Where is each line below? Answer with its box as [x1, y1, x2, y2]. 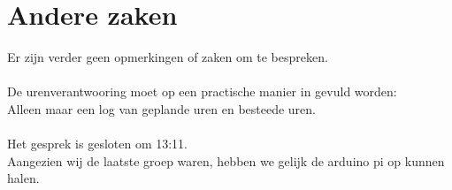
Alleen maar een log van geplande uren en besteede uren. [7, 99, 317, 118]
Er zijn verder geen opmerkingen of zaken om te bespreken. [7, 48, 328, 66]
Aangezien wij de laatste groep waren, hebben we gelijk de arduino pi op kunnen [7, 151, 445, 170]
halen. [7, 169, 40, 187]
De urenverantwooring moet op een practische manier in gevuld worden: [7, 82, 397, 101]
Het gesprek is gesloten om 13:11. [7, 134, 188, 153]
